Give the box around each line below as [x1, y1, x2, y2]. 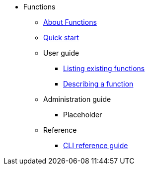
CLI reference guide [63, 141, 128, 150]
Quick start [43, 33, 79, 42]
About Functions [43, 18, 97, 26]
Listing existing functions [63, 64, 145, 73]
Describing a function [63, 80, 134, 88]
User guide [43, 49, 79, 57]
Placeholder [63, 110, 102, 119]
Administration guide [43, 95, 111, 103]
